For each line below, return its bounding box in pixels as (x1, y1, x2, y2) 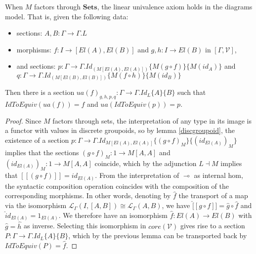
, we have (162, 200, 190, 211)
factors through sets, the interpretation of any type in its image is (52, 115, 252, 126)
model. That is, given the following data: (5, 11, 128, 21)
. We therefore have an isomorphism (58, 210, 168, 220)
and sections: (16, 61, 56, 71)
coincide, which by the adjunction (94, 158, 197, 168)
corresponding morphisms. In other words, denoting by (5, 190, 171, 201)
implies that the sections (5, 147, 79, 157)
